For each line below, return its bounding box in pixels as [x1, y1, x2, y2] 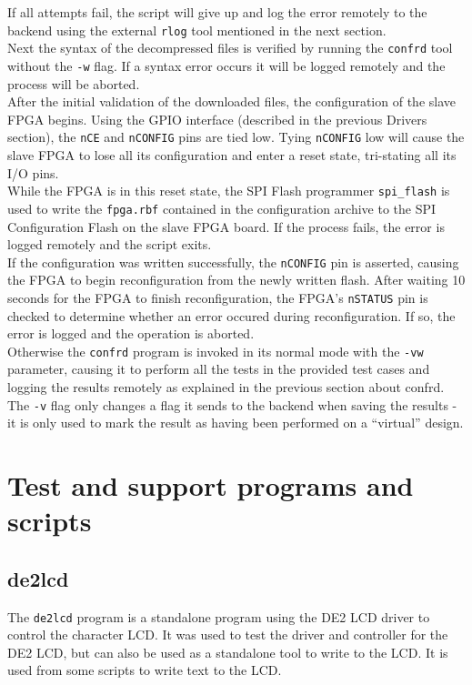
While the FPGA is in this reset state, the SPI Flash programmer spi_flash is [7, 181, 450, 200]
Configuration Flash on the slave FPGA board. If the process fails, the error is [7, 217, 445, 236]
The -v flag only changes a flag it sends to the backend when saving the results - [7, 395, 457, 414]
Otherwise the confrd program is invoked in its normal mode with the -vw [7, 341, 424, 360]
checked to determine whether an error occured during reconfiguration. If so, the [7, 306, 456, 325]
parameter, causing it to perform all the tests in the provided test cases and [7, 359, 430, 378]
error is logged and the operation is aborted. [7, 324, 255, 343]
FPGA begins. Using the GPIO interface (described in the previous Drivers [7, 109, 427, 128]
